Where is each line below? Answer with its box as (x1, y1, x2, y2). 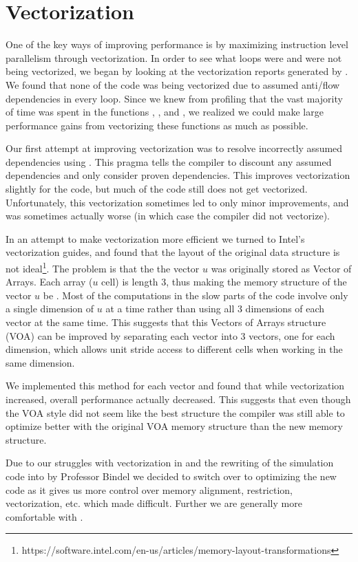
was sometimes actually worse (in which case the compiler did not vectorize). (6, 208, 330, 223)
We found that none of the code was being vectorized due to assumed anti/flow (6, 77, 340, 91)
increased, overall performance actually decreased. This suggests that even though (6, 392, 351, 407)
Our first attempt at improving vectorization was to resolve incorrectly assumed (6, 141, 343, 155)
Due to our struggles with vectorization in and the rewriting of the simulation (6, 455, 334, 470)
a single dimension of (6, 301, 94, 316)
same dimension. (6, 355, 75, 369)
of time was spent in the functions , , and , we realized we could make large (6, 105, 324, 119)
